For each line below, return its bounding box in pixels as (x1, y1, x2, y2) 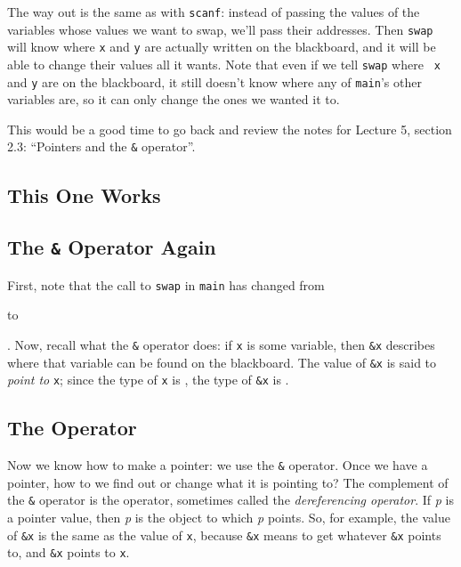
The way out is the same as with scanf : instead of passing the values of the (7, 3, 420, 20)
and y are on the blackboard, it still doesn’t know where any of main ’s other (7, 72, 422, 91)
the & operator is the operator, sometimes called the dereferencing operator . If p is (7, 490, 454, 509)
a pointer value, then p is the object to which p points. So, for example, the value (7, 508, 450, 527)
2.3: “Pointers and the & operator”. (7, 137, 196, 156)
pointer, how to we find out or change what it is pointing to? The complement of (7, 473, 449, 491)
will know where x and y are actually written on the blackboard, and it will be (7, 37, 436, 56)
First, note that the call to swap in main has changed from (7, 275, 325, 294)
